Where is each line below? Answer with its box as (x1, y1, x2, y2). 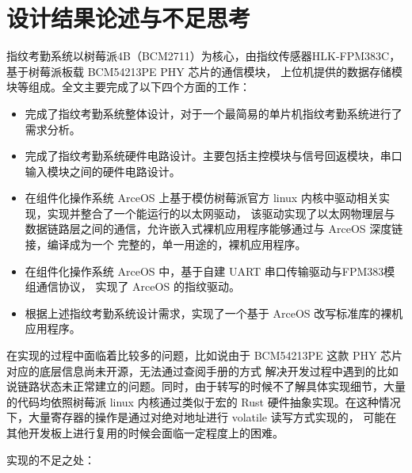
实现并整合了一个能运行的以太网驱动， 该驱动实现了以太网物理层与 (47, 204, 395, 221)
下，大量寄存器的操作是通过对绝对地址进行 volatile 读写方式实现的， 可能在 (6, 409, 397, 425)
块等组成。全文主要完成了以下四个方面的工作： (6, 78, 250, 95)
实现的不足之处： (6, 451, 95, 467)
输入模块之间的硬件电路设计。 (25, 162, 181, 179)
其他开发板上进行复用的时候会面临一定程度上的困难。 (6, 425, 284, 441)
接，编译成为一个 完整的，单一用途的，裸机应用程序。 (25, 236, 307, 253)
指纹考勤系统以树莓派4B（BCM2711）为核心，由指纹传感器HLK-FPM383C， (6, 48, 401, 64)
